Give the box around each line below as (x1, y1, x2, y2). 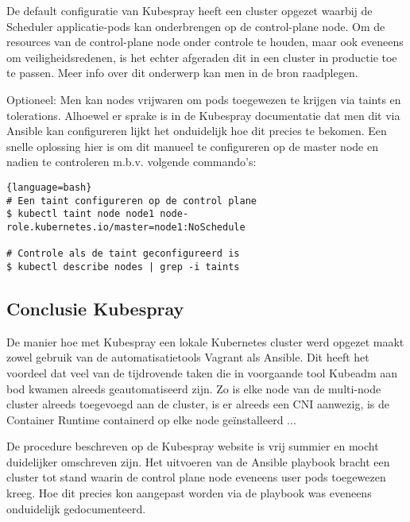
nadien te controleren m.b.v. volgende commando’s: (6, 153, 257, 170)
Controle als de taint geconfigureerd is (17, 248, 240, 260)
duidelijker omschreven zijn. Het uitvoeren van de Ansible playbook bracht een (6, 453, 390, 470)
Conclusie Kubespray (6, 296, 184, 320)
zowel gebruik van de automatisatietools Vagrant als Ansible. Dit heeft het (6, 349, 369, 365)
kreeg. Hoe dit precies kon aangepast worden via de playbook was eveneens (6, 485, 372, 501)
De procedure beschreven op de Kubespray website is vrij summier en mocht (6, 438, 379, 454)
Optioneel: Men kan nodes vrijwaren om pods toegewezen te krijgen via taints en (6, 91, 401, 107)
